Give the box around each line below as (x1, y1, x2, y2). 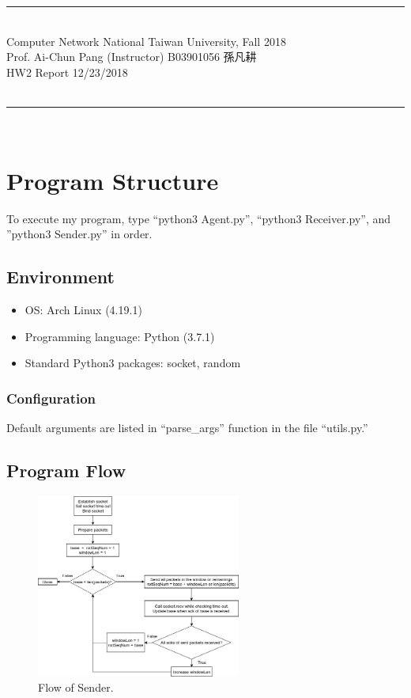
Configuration (6, 388, 96, 408)
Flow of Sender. (38, 679, 114, 696)
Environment (6, 264, 115, 289)
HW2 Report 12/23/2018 (6, 63, 128, 80)
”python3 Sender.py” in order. (6, 226, 153, 242)
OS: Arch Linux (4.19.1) (25, 302, 142, 318)
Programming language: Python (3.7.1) (25, 328, 215, 344)
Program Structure (6, 164, 219, 196)
